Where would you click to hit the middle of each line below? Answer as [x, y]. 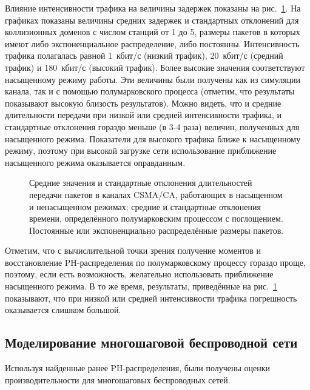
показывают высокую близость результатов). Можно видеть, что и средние [143, 103]
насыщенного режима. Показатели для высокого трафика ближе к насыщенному [153, 138]
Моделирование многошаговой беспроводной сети [151, 342]
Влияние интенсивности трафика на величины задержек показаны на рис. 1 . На [153, 8]
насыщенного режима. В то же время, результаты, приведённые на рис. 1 [141, 286]
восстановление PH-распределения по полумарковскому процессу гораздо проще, [155, 262]
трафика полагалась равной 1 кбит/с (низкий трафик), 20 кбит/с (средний [144, 55]
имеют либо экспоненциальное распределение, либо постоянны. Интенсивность [152, 43]
